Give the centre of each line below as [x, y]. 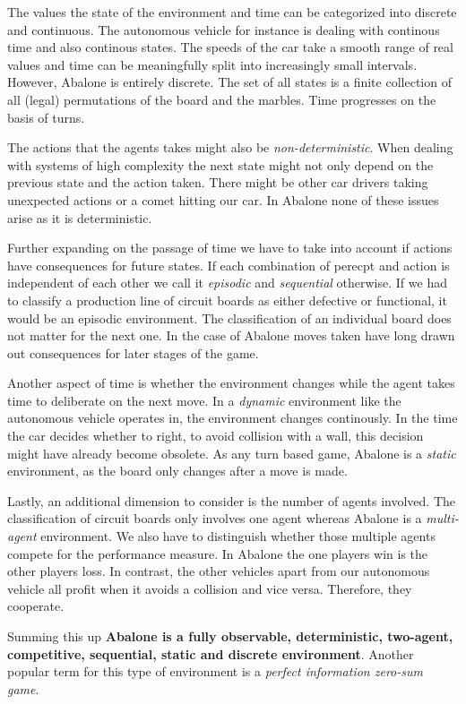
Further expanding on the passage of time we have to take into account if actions [230, 248]
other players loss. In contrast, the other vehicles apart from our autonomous [219, 571]
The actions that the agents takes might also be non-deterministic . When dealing [230, 147]
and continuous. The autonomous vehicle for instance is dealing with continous [224, 29]
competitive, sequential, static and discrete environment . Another [211, 653]
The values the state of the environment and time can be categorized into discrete [232, 12]
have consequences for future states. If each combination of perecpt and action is [229, 265]
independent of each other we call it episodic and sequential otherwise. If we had [227, 283]
